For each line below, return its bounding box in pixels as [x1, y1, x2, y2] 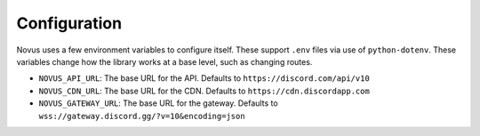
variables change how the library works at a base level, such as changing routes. [16, 56, 313, 67]
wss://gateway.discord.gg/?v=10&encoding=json [38, 111, 245, 121]
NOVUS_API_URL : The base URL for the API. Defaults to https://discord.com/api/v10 [38, 73, 371, 84]
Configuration [16, 13, 123, 33]
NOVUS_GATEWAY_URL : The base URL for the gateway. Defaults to [38, 98, 279, 108]
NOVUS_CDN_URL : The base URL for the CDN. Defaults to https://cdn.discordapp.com [38, 85, 371, 96]
